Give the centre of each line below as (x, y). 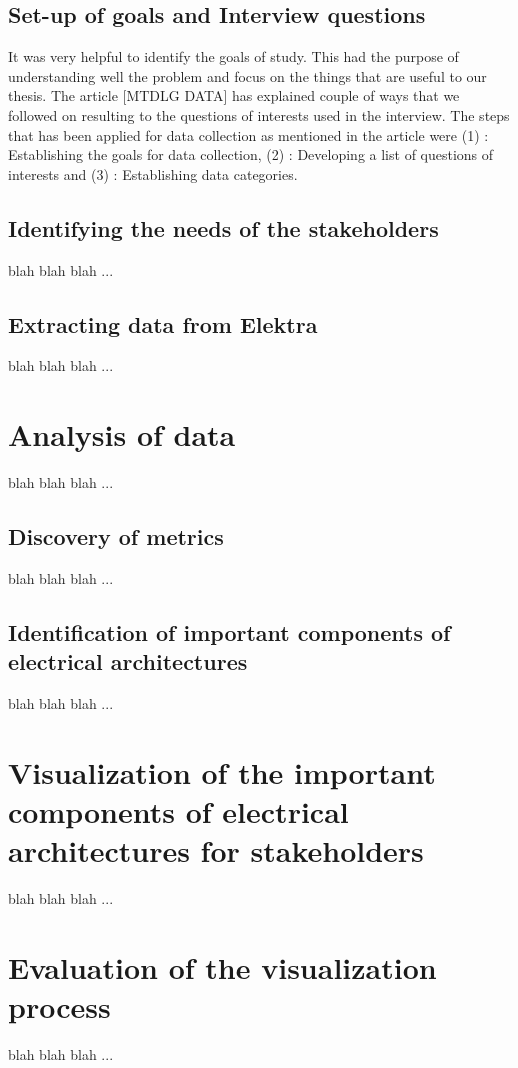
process (59, 1006)
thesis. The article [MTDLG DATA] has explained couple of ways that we (234, 95)
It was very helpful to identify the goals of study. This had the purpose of (233, 56)
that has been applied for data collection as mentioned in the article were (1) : (248, 134)
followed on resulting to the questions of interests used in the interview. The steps (259, 114)
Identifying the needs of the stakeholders (223, 227)
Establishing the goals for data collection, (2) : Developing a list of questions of (251, 154)
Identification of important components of (229, 631)
